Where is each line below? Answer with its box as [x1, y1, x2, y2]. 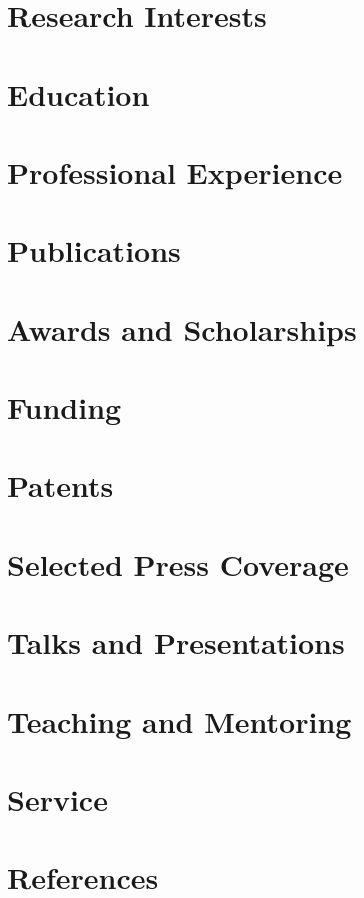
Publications [7, 230, 181, 271]
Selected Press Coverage [7, 543, 349, 584]
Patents [7, 465, 114, 506]
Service [7, 778, 108, 819]
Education [7, 73, 150, 114]
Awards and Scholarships [7, 308, 357, 349]
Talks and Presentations [7, 622, 345, 663]
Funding [7, 387, 122, 428]
